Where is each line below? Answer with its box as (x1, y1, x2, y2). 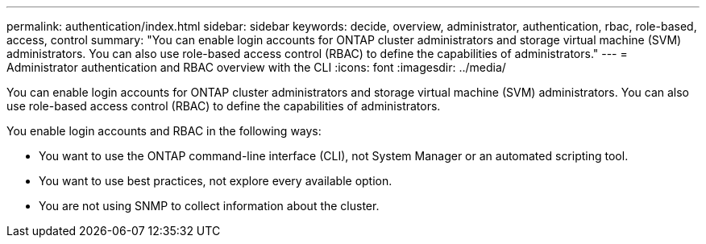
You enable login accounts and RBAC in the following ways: (6, 124, 322, 138)
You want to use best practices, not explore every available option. (39, 174, 392, 188)
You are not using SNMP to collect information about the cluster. (39, 199, 380, 213)
